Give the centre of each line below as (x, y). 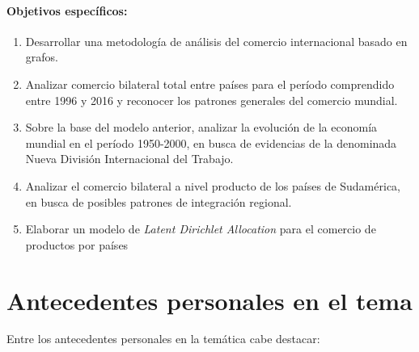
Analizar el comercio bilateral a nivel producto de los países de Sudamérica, (213, 185)
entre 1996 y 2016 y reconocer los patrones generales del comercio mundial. (212, 100)
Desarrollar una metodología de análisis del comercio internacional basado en (216, 41)
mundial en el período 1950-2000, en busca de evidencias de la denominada (211, 142)
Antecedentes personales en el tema (209, 300)
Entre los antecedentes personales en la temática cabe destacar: (163, 339)
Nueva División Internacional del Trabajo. (129, 159)
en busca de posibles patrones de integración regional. (159, 201)
